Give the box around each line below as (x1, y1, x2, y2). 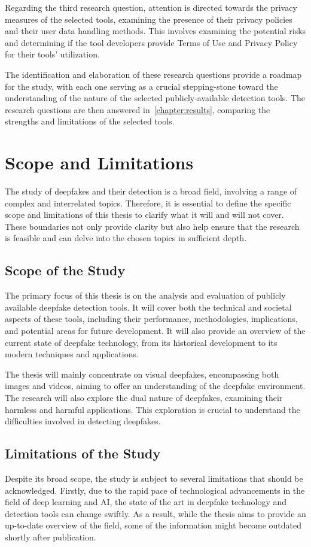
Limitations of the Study (5, 444, 161, 463)
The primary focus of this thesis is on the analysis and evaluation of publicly (5, 289, 286, 302)
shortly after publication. (5, 530, 96, 543)
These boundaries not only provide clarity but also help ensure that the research (5, 220, 300, 232)
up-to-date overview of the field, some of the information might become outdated (5, 519, 301, 531)
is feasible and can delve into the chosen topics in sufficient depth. (5, 232, 247, 244)
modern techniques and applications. (5, 348, 139, 360)
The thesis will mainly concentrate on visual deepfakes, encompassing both (5, 367, 279, 380)
